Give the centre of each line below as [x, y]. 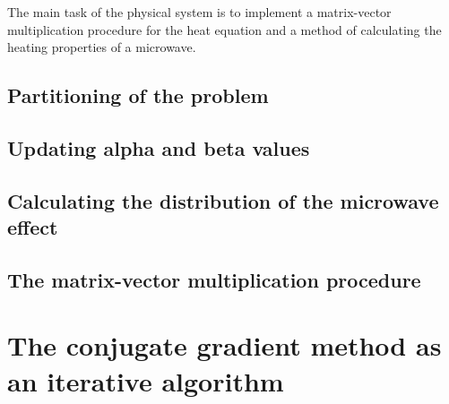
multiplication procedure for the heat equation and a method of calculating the [224, 29]
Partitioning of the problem [138, 95]
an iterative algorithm [146, 380]
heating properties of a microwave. [102, 47]
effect [33, 227]
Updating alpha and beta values [159, 147]
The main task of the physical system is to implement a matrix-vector [199, 12]
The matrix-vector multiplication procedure [214, 279]
